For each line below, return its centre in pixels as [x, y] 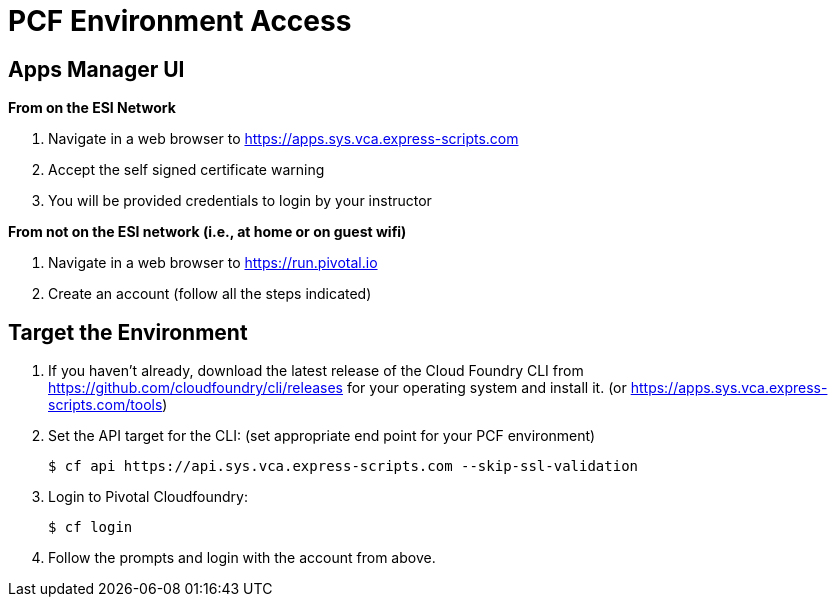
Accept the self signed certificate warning [186, 170]
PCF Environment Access [180, 21]
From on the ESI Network [92, 108]
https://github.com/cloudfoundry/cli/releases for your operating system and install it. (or [337, 388]
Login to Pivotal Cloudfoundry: [148, 497]
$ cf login [90, 527]
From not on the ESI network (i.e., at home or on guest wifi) [207, 232]
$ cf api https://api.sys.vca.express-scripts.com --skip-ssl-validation [343, 466]
